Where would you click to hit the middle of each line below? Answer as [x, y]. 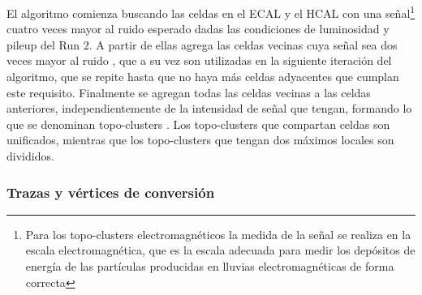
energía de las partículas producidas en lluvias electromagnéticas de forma [210, 266]
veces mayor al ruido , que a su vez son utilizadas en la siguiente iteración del [199, 60]
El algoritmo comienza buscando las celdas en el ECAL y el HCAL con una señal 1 [211, 12]
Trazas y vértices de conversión [111, 192]
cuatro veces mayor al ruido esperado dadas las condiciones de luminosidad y [198, 29]
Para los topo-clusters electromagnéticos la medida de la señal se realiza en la [218, 234]
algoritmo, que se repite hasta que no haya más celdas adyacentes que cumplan [203, 77]
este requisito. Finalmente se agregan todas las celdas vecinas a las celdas [189, 92]
